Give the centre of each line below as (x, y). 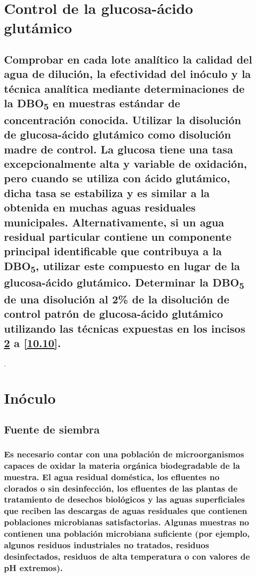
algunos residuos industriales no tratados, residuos (107, 545)
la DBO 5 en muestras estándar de (92, 104)
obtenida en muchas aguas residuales (100, 207)
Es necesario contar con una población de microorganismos (124, 454)
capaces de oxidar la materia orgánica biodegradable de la (122, 465)
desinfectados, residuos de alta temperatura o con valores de (127, 556)
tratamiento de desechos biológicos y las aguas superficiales (125, 499)
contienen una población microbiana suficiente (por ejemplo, (127, 534)
